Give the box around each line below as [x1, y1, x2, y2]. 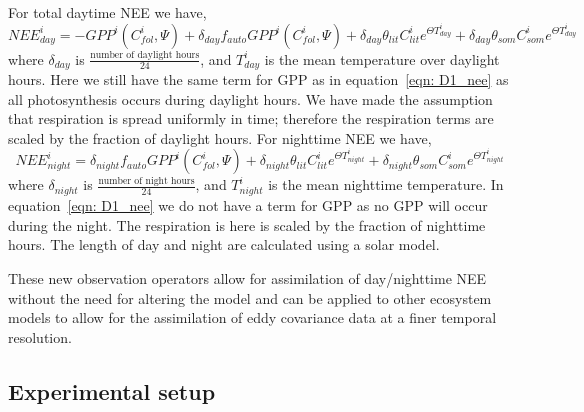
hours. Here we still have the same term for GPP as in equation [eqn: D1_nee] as [8, 69, 509, 90]
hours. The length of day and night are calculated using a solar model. [8, 234, 440, 255]
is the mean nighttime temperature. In [268, 174, 504, 195]
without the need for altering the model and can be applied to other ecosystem [8, 287, 492, 308]
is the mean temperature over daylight [264, 48, 500, 69]
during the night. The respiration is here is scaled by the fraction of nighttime [8, 214, 486, 235]
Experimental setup [8, 375, 216, 406]
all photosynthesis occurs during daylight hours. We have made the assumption [8, 88, 493, 109]
